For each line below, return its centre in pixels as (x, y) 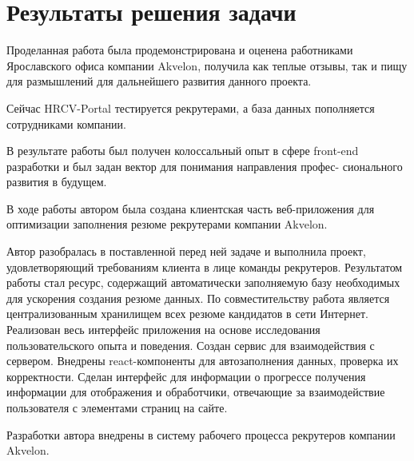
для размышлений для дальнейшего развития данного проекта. (159, 81)
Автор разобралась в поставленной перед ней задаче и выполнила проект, (186, 251)
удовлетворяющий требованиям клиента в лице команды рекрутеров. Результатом (205, 266)
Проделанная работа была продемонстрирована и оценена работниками (180, 50)
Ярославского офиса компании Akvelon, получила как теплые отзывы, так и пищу (207, 65)
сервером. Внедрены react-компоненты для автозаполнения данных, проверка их (203, 361)
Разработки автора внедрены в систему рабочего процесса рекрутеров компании (201, 434)
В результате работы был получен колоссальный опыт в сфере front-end (183, 151)
